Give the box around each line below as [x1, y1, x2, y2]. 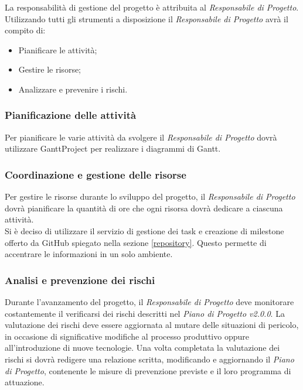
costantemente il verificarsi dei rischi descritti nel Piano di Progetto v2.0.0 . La [5, 307, 285, 319]
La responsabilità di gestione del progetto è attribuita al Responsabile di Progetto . [5, 1, 299, 13]
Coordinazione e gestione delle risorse [5, 167, 186, 182]
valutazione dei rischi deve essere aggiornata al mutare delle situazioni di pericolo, [5, 319, 299, 331]
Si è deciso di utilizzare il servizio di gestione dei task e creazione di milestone [5, 224, 284, 237]
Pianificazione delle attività [5, 108, 137, 122]
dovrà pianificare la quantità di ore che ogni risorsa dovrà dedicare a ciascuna [5, 201, 283, 214]
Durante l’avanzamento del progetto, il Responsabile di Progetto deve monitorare [5, 295, 294, 307]
